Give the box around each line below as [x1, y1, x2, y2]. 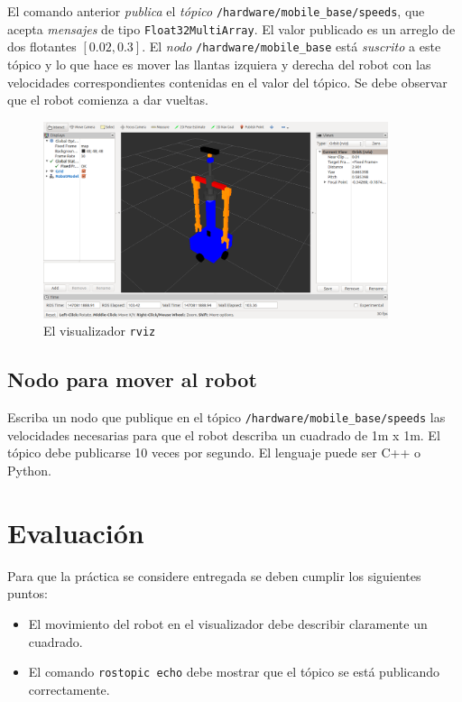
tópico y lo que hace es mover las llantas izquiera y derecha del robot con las [7, 54, 431, 73]
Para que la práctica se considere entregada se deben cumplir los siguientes [7, 566, 421, 585]
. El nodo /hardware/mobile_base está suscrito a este [142, 37, 441, 56]
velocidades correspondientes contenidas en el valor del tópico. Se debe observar [7, 72, 448, 91]
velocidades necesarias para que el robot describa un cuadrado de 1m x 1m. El [7, 425, 440, 444]
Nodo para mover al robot [7, 365, 257, 393]
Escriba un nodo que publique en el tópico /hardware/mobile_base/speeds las [7, 408, 446, 427]
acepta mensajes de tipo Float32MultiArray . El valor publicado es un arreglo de [7, 19, 456, 38]
